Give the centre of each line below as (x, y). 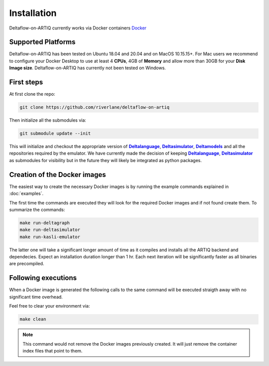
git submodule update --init (55, 134)
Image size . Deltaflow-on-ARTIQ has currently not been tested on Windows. (88, 68)
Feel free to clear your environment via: (50, 306)
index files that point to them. (53, 351)
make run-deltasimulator (50, 230)
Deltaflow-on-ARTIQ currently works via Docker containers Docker (78, 28)
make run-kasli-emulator (50, 237)
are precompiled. (27, 264)
